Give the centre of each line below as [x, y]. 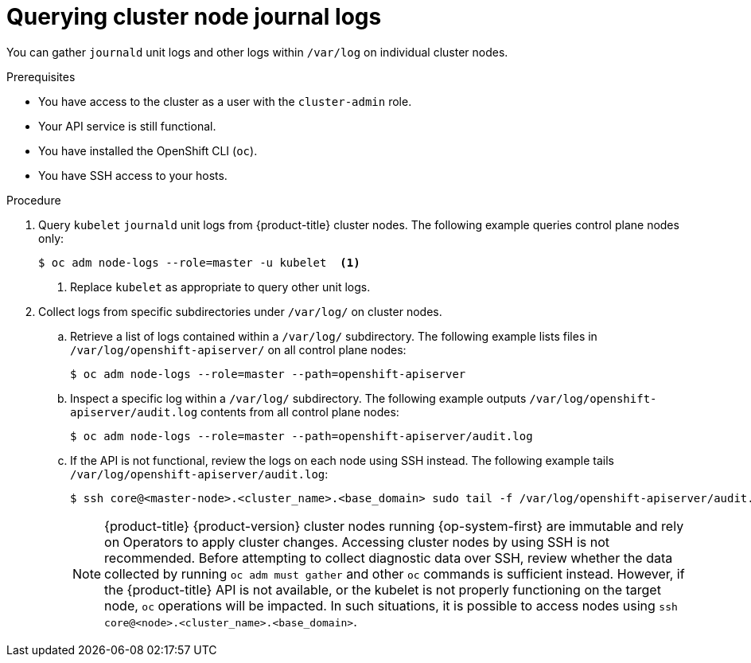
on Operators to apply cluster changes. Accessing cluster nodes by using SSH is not [357, 542]
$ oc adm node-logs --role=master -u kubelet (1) [199, 262]
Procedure [34, 200]
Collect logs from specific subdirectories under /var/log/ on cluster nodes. [240, 311]
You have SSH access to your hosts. [133, 175]
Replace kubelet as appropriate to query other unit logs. [220, 287]
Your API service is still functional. [127, 126]
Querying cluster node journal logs [194, 17]
